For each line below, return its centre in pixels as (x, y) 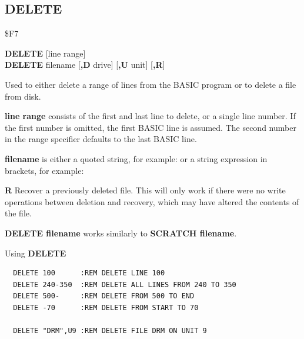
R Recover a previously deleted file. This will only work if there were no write (145, 190)
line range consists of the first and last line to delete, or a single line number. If (150, 116)
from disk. (23, 96)
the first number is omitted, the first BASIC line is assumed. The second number (151, 127)
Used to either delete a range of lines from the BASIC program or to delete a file (151, 84)
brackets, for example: (44, 170)
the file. (18, 213)
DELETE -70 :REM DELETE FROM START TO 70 (106, 307)
